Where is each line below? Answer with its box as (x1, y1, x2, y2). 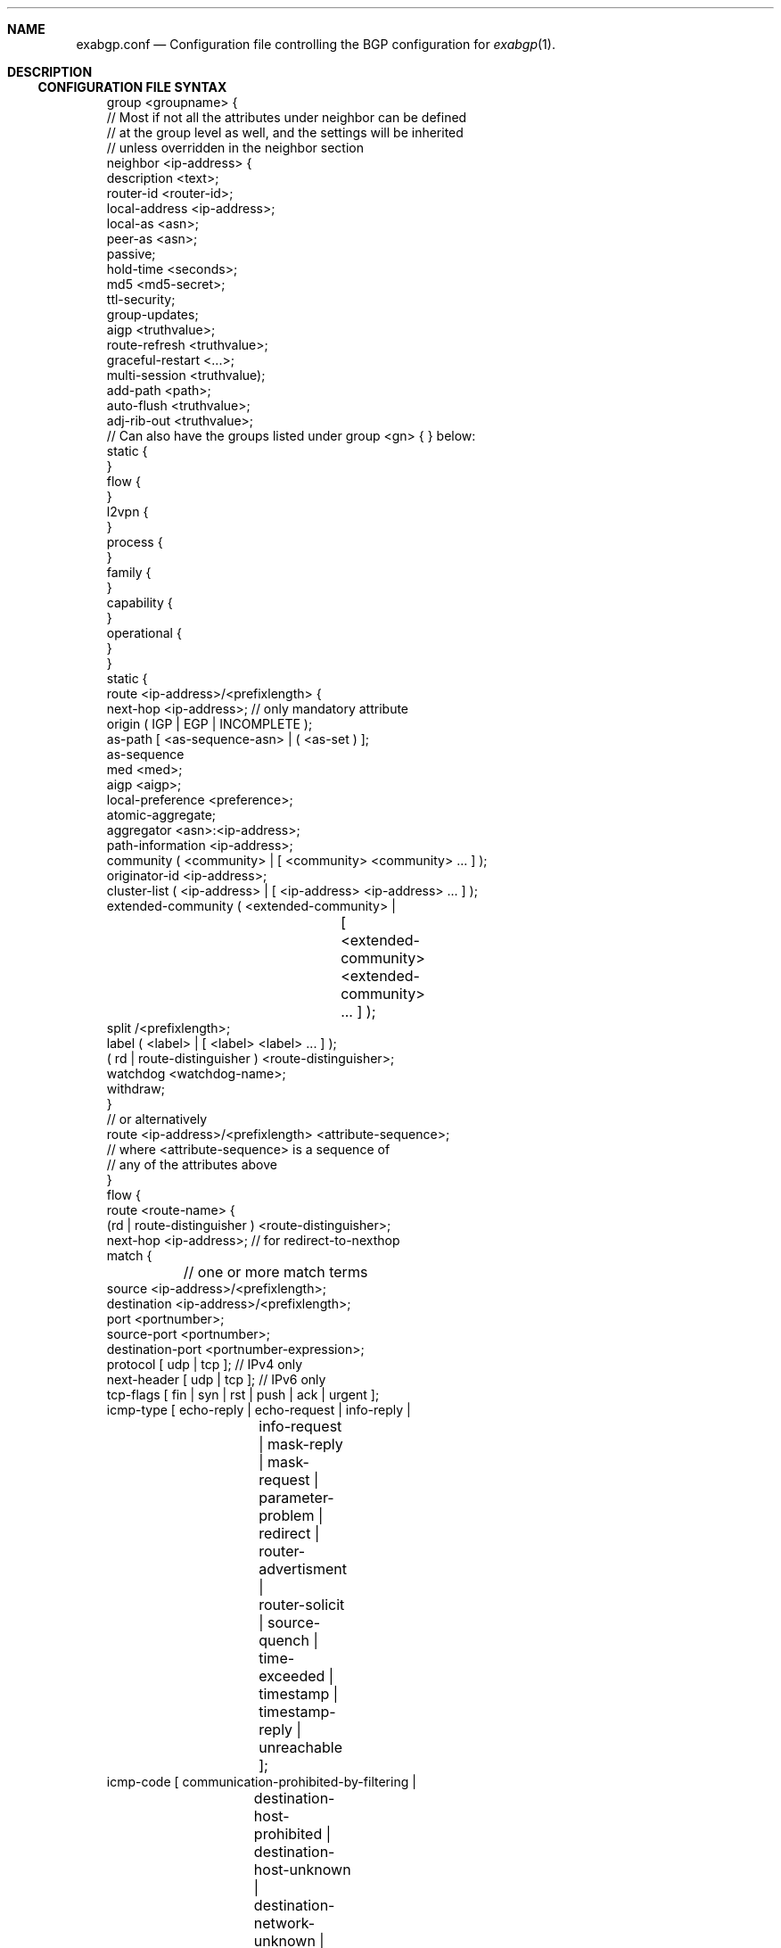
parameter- (259, 1489, 334, 1506)
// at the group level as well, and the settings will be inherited (106, 125, 464, 140)
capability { (106, 595, 173, 610)
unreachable (259, 1738, 342, 1756)
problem (259, 1506, 315, 1524)
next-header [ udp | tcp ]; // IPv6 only (106, 1372, 326, 1387)
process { (106, 534, 163, 549)
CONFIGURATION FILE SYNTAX (37, 79, 227, 95)
